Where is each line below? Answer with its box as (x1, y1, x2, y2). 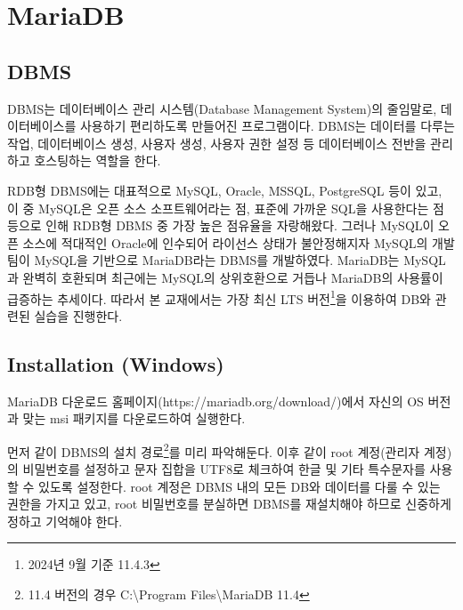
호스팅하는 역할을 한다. (34, 151, 161, 170)
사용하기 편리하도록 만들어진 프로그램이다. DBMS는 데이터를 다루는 (79, 116, 455, 135)
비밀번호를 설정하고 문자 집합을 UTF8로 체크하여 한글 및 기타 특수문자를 (22, 460, 426, 478)
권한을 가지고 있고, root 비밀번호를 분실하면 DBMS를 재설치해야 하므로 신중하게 (7, 494, 451, 513)
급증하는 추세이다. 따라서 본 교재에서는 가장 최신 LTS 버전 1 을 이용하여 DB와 (7, 286, 431, 308)
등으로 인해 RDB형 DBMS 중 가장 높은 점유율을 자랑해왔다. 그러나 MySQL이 (7, 216, 435, 235)
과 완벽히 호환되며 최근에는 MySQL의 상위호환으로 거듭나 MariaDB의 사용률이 (7, 268, 443, 286)
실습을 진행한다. (34, 306, 123, 325)
